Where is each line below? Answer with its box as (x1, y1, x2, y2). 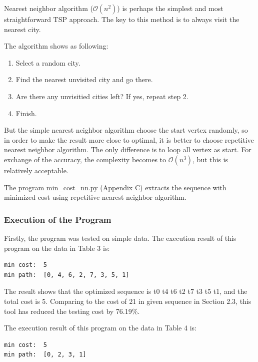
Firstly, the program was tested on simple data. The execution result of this (4, 232, 236, 243)
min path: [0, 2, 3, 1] (4, 351, 86, 358)
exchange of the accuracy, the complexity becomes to (4, 154, 166, 164)
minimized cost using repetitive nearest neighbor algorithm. (4, 192, 186, 202)
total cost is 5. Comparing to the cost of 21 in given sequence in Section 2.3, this (4, 295, 251, 306)
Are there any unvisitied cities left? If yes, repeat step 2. (15, 91, 188, 101)
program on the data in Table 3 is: (4, 242, 110, 253)
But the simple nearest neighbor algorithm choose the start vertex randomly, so (4, 125, 248, 135)
